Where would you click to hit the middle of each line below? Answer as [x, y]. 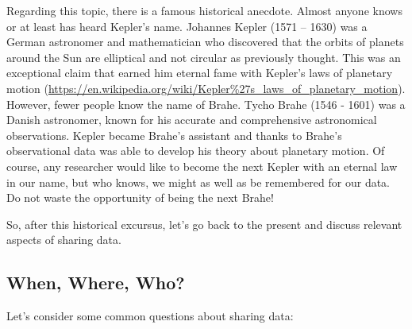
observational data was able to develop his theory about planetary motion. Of [196, 151]
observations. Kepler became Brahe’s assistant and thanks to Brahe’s [174, 135]
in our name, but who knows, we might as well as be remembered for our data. [198, 182]
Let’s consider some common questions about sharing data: [150, 316]
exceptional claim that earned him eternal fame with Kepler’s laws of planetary [200, 73]
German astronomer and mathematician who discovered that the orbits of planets [205, 42]
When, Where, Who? [96, 283]
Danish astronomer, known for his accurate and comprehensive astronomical [192, 120]
